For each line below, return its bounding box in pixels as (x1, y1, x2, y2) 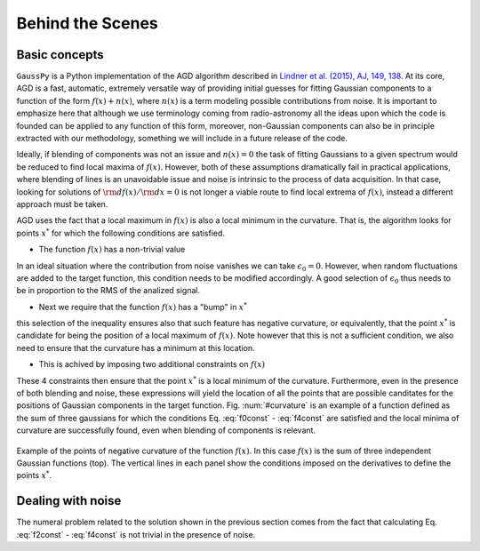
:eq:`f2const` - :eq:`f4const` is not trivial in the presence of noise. (16, 529, 256, 539)
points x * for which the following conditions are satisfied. (16, 227, 226, 238)
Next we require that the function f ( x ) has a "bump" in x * (38, 300, 248, 312)
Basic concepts (16, 47, 104, 62)
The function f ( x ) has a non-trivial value (38, 244, 186, 255)
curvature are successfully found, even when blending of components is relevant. (16, 425, 316, 435)
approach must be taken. (16, 198, 108, 209)
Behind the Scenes (16, 13, 159, 33)
